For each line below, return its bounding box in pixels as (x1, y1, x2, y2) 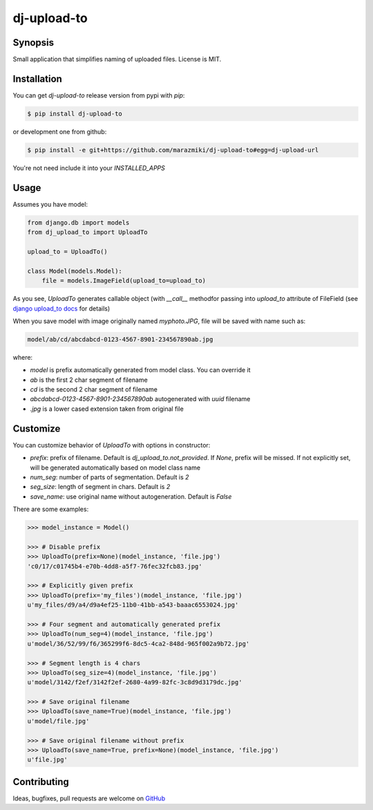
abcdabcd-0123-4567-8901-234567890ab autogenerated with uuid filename (30, 395, 251, 403)
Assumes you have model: (12, 200, 88, 208)
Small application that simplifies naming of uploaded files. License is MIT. (12, 55, 222, 64)
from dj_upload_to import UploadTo (27, 228, 148, 237)
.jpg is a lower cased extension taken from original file (30, 405, 184, 413)
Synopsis (12, 37, 55, 48)
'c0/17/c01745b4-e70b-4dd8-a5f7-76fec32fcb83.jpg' (27, 562, 203, 570)
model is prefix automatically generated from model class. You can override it (30, 366, 251, 374)
